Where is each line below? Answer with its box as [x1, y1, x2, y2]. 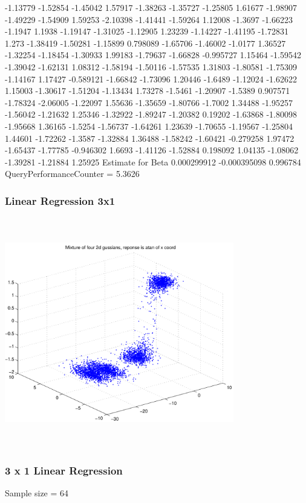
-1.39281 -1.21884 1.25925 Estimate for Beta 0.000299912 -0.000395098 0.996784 [5, 155, 301, 168]
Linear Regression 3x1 [5, 193, 116, 208]
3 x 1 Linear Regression [5, 462, 123, 478]
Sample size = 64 [5, 486, 69, 499]
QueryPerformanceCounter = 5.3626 [5, 167, 140, 180]
